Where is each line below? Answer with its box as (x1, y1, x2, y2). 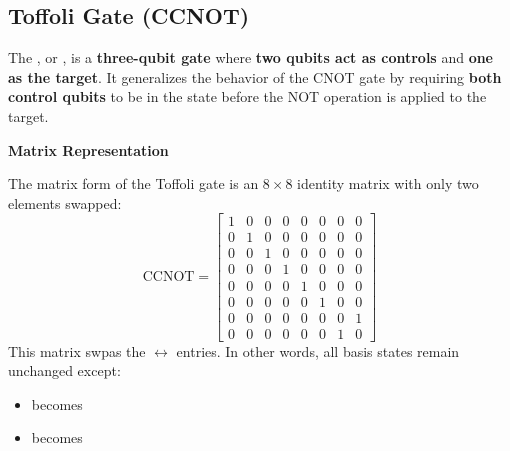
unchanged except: (8, 360, 121, 381)
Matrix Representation (8, 139, 169, 160)
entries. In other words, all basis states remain (176, 340, 460, 361)
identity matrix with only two (297, 173, 479, 194)
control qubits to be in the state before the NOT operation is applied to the (8, 86, 487, 107)
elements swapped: (8, 192, 122, 213)
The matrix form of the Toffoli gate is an (8, 173, 259, 194)
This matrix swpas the (8, 340, 146, 361)
